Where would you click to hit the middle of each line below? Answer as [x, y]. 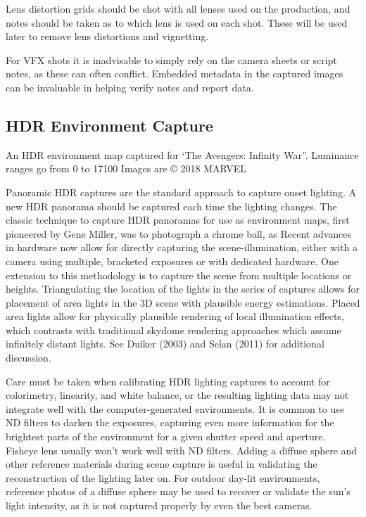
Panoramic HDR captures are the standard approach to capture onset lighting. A [181, 192]
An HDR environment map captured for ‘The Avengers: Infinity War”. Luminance [182, 154]
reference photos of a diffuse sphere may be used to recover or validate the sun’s [178, 491]
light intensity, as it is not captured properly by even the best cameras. [159, 505]
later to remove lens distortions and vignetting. [107, 36]
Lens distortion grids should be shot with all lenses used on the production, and [178, 8]
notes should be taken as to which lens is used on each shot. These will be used [177, 22]
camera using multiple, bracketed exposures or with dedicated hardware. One [172, 261]
